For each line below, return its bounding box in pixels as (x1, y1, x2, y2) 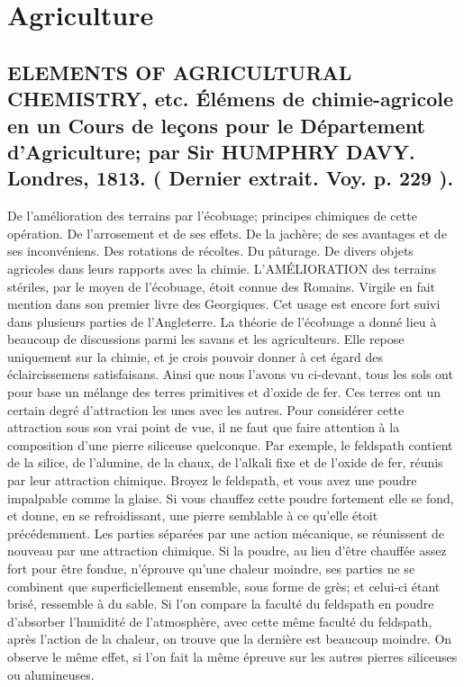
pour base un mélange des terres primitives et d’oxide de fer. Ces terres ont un (7, 383, 441, 402)
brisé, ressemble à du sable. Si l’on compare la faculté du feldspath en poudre (7, 594, 434, 613)
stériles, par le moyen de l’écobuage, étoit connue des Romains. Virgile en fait (7, 276, 436, 295)
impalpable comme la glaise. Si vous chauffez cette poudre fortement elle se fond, (7, 488, 454, 507)
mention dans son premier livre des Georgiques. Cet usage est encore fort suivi (7, 294, 441, 313)
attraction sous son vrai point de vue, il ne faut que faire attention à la (7, 418, 400, 437)
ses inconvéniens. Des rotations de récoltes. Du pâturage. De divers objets (7, 241, 414, 260)
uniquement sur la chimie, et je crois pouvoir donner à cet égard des (7, 347, 383, 366)
